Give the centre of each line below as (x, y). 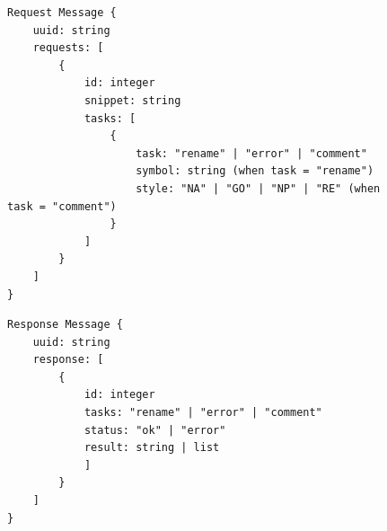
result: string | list (152, 448)
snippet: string (132, 100)
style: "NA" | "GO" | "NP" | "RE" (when (258, 188)
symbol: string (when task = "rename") (255, 171)
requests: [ (68, 48)
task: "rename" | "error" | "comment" (251, 153)
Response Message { (65, 325)
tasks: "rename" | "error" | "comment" (203, 413)
